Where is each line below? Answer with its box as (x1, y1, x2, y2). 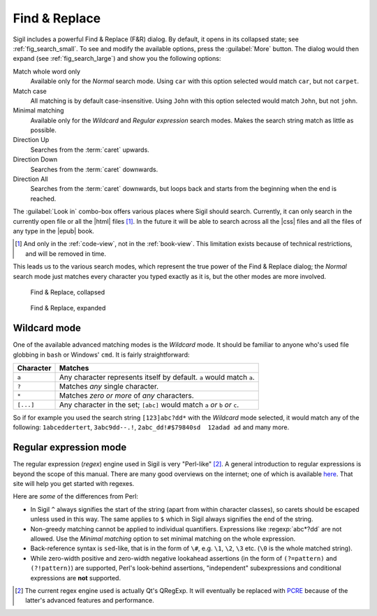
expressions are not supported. (30, 573, 121, 582)
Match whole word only (13, 67, 80, 76)
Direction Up (13, 136, 50, 144)
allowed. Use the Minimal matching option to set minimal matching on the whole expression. (30, 535, 296, 543)
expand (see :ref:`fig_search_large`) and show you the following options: (13, 55, 221, 63)
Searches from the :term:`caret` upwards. (30, 145, 149, 154)
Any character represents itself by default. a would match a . (59, 373, 255, 382)
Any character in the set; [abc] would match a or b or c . (59, 400, 239, 409)
